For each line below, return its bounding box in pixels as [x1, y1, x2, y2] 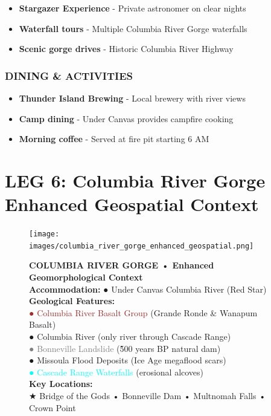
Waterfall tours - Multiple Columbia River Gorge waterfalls [19, 22, 247, 34]
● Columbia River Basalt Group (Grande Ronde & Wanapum [29, 306, 258, 319]
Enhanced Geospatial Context [5, 192, 259, 216]
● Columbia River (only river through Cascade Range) [29, 330, 231, 342]
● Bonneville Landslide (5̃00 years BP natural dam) [29, 342, 221, 354]
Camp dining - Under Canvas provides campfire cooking [19, 112, 234, 125]
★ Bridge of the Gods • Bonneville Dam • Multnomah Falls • [29, 389, 266, 401]
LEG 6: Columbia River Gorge [5, 167, 266, 192]
